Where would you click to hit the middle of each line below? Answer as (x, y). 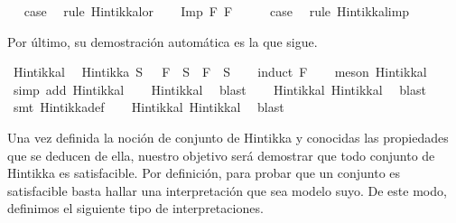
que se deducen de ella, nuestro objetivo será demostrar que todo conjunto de (221, 155)
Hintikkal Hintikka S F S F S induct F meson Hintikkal (220, 72)
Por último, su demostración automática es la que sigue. (163, 41)
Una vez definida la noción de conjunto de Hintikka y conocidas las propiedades (228, 137)
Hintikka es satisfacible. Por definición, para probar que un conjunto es (204, 173)
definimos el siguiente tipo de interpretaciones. (135, 208)
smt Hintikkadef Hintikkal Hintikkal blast (149, 107)
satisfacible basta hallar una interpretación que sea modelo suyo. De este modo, (227, 190)
